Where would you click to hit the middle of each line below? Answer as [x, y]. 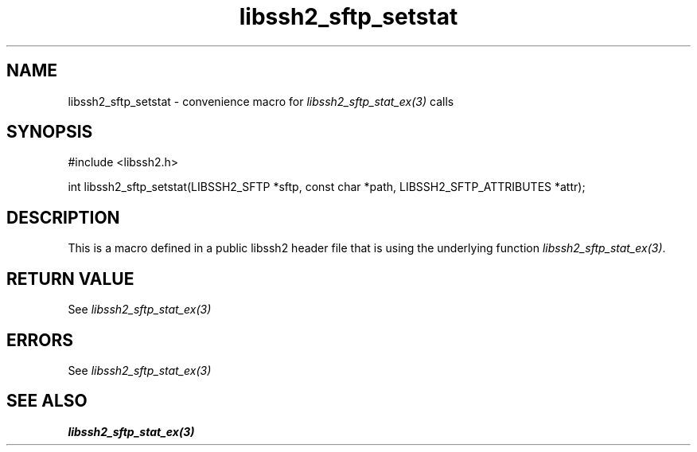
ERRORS [40, 340]
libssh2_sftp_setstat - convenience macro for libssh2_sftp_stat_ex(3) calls [261, 101]
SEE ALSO [47, 401]
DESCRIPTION [63, 217]
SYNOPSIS [50, 132]
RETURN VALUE [70, 279]
